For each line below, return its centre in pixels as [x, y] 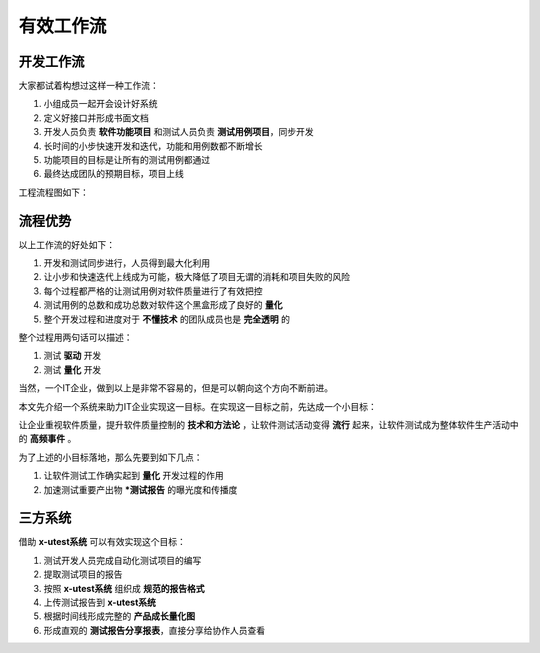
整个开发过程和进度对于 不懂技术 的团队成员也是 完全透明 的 [166, 319]
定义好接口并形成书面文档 [96, 117]
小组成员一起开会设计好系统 [100, 104]
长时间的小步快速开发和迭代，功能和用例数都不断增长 [153, 146]
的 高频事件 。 [47, 439]
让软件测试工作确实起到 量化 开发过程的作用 [133, 476]
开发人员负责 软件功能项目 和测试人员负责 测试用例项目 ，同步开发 [178, 132]
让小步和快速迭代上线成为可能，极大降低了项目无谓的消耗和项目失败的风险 [196, 277]
